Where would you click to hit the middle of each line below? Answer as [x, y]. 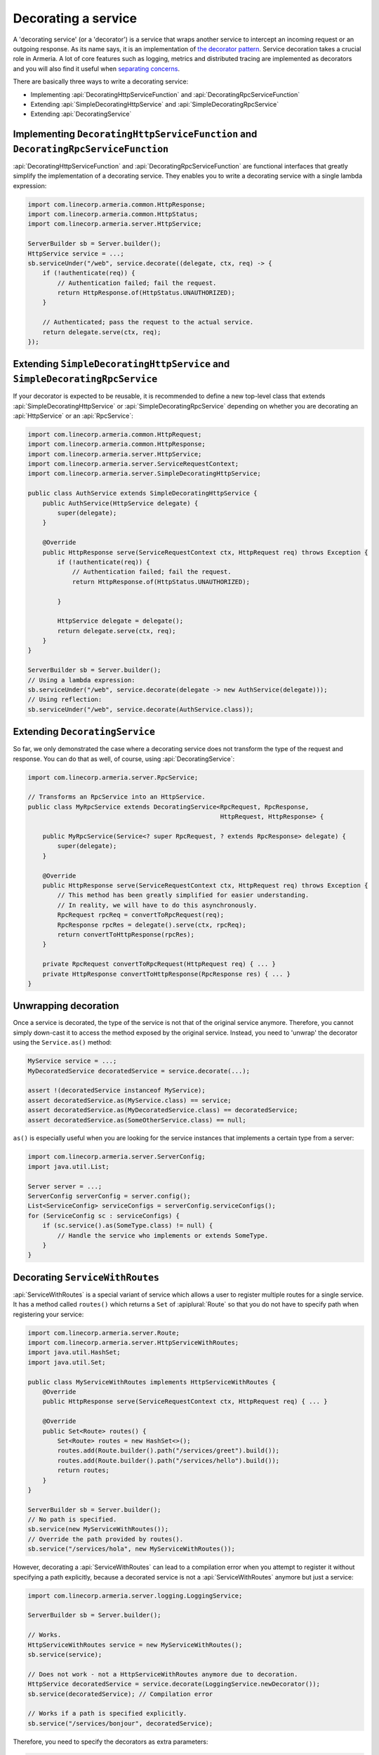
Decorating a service [75, 18]
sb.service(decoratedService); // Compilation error [120, 1694]
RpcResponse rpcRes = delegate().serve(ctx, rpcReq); [152, 925]
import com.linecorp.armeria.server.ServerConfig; [117, 1157]
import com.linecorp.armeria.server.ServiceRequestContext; [133, 464]
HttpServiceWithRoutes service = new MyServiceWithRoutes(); [135, 1645]
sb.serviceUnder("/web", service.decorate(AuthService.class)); [141, 709]
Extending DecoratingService [84, 732]
